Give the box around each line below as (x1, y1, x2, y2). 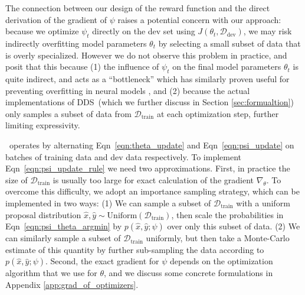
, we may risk (243, 25, 292, 37)
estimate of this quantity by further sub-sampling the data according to (5, 243, 264, 255)
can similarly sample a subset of (5, 232, 121, 244)
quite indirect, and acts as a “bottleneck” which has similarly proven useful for (5, 72, 290, 85)
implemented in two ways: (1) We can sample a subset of (5, 196, 211, 209)
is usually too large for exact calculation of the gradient (53, 173, 254, 186)
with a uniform (236, 196, 290, 209)
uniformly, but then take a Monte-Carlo (146, 232, 290, 244)
